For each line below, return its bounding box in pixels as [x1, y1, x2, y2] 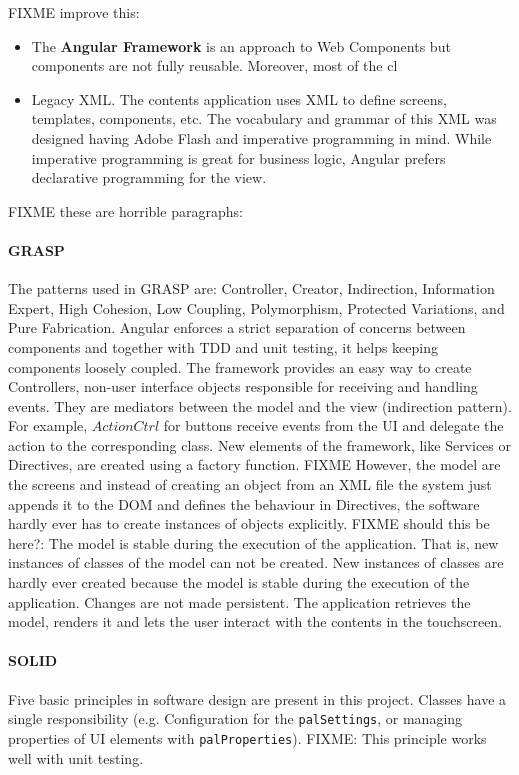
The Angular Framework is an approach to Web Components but [31, 35, 451, 56]
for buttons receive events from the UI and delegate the [163, 415, 504, 436]
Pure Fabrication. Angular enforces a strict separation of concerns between [8, 317, 466, 338]
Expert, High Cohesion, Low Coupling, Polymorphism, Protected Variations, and [8, 297, 505, 318]
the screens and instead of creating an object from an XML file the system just [8, 474, 492, 495]
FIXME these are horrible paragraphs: [8, 200, 243, 221]
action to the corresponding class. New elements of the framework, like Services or [8, 434, 512, 455]
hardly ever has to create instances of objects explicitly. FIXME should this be [8, 513, 490, 534]
